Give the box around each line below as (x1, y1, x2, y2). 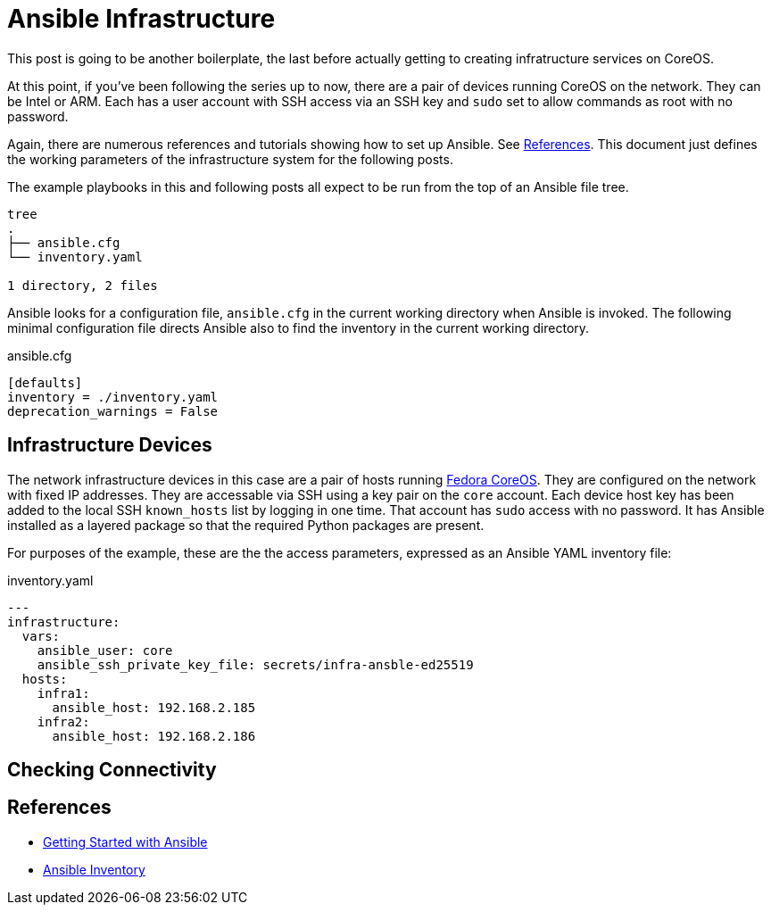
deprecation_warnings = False (7, 403, 219, 419)
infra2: (37, 714, 90, 729)
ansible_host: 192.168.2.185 (52, 700, 256, 715)
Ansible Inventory (43, 861, 145, 877)
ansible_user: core (37, 643, 173, 658)
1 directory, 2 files (7, 278, 158, 293)
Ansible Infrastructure (7, 4, 276, 34)
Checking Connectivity (7, 759, 217, 782)
